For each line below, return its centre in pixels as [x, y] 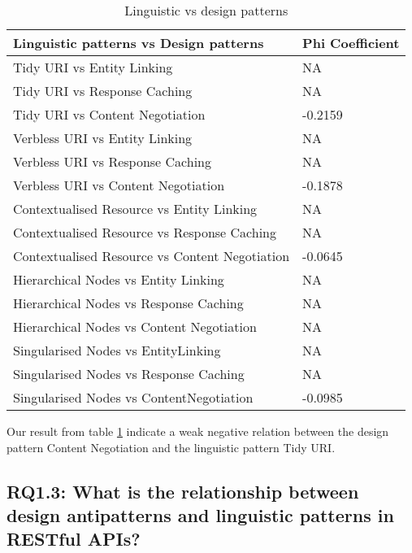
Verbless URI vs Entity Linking [103, 138]
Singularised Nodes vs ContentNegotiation [133, 397]
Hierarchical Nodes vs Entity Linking [119, 279]
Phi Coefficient [351, 43]
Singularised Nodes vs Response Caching [129, 374]
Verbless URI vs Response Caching [113, 161]
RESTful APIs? [74, 539]
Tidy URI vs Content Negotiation [109, 114]
